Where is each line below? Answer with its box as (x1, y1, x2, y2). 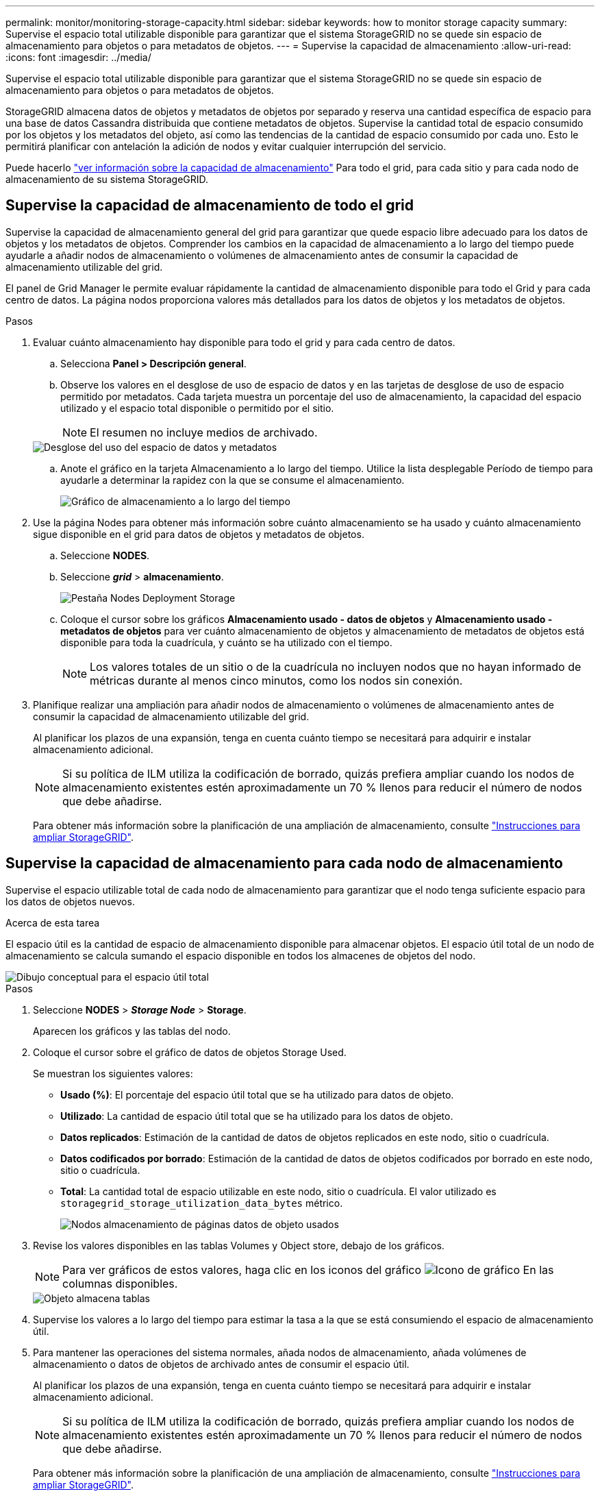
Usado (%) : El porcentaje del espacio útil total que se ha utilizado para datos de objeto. (60, 1088, 454, 1101)
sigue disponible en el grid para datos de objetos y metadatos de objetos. (33, 528, 364, 540)
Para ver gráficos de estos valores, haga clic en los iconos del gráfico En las (62, 1262, 554, 1277)
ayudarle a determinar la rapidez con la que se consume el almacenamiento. (60, 474, 405, 486)
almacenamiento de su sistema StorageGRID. (5, 173, 209, 185)
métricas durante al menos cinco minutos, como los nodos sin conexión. (90, 673, 463, 687)
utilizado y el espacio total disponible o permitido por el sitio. (60, 402, 334, 414)
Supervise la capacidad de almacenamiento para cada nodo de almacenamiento (5, 855, 563, 872)
